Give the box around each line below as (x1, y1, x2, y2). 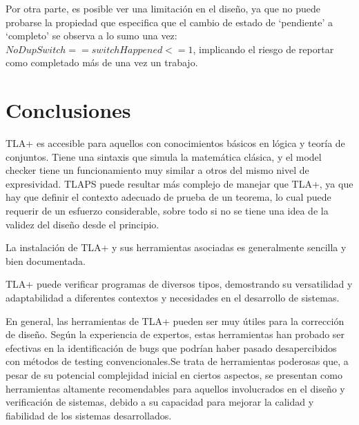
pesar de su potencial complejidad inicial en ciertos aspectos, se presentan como (6, 368, 342, 382)
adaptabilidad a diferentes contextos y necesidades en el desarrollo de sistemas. (6, 290, 340, 305)
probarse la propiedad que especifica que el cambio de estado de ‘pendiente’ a (6, 14, 333, 29)
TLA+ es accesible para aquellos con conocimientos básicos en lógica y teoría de (6, 136, 345, 150)
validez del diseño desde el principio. (6, 217, 159, 231)
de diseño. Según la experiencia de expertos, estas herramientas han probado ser (6, 327, 345, 342)
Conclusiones (6, 96, 131, 124)
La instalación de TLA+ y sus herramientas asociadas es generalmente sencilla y (6, 240, 347, 255)
